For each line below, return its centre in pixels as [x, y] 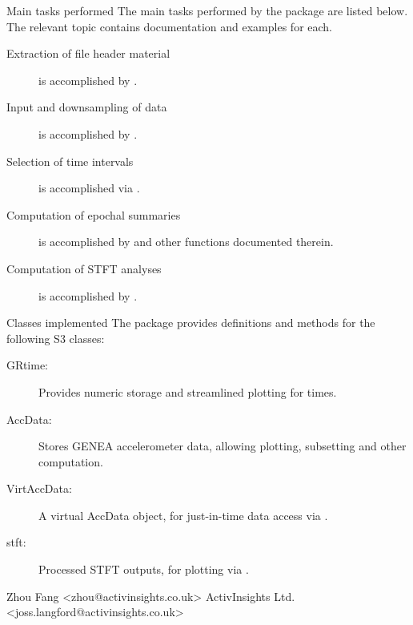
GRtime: [28, 365]
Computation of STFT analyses [84, 268]
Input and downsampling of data [87, 107]
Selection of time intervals [70, 161]
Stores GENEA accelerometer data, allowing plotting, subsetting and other [223, 446]
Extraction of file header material [88, 53]
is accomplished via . [89, 188]
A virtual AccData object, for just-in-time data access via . [183, 515]
